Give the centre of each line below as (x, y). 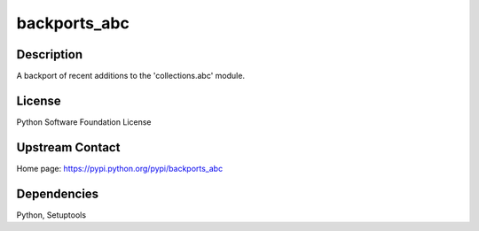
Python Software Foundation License (84, 122)
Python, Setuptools (51, 215)
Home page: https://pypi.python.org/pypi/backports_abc (120, 168)
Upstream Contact (68, 147)
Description (50, 54)
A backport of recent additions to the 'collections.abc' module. (131, 76)
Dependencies (58, 193)
